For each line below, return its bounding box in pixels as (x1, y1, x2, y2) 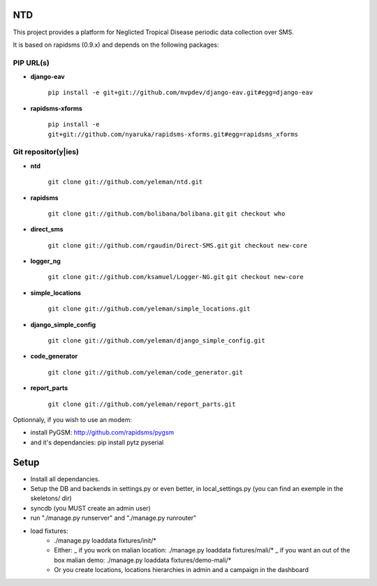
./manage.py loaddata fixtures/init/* (54, 536, 157, 545)
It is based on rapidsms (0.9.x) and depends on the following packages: (13, 40, 219, 49)
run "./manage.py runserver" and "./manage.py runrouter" (30, 513, 197, 523)
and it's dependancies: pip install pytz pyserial (30, 438, 164, 446)
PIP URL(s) (13, 58, 50, 68)
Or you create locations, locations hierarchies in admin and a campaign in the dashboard (54, 566, 309, 574)
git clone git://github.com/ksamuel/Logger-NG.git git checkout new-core (47, 273, 304, 281)
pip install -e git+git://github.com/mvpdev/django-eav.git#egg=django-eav (47, 89, 313, 97)
